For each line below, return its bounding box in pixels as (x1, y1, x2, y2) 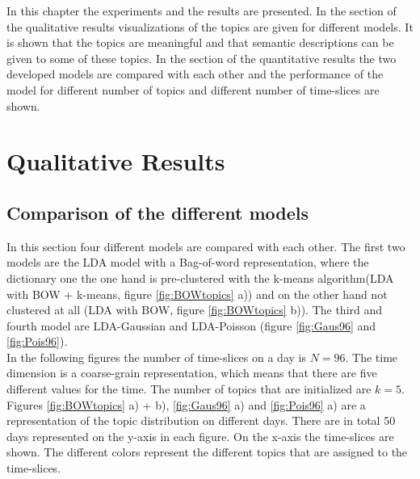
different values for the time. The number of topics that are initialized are (6, 380, 372, 397)
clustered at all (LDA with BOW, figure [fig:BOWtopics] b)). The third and (6, 301, 383, 318)
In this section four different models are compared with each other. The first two (6, 237, 405, 254)
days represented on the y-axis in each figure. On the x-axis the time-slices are (6, 427, 394, 444)
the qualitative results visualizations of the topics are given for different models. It (6, 18, 414, 35)
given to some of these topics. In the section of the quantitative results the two (6, 49, 397, 66)
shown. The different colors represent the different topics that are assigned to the (6, 443, 408, 460)
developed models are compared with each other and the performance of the (6, 65, 384, 82)
